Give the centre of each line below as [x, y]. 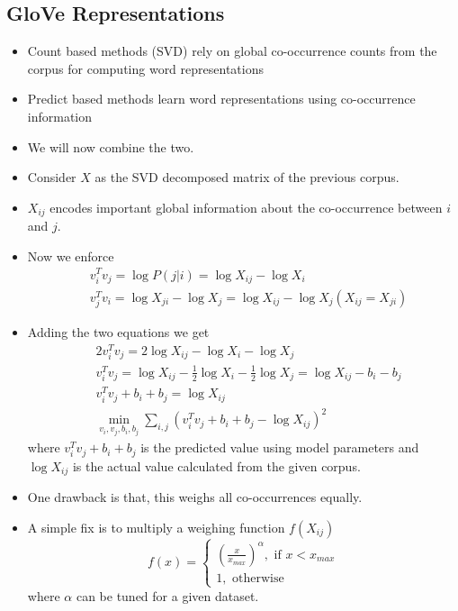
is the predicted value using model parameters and [280, 447]
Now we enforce [71, 255]
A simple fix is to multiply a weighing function [156, 527]
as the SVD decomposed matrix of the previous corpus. [247, 177]
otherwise [258, 578]
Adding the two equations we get [118, 332]
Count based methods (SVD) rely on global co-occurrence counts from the [232, 51]
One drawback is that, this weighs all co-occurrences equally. [195, 497]
